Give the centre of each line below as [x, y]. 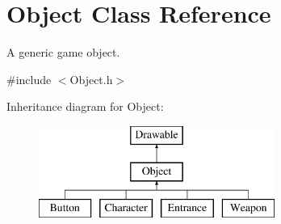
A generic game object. [63, 52]
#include [29, 79]
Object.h [91, 79]
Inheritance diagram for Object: [85, 106]
